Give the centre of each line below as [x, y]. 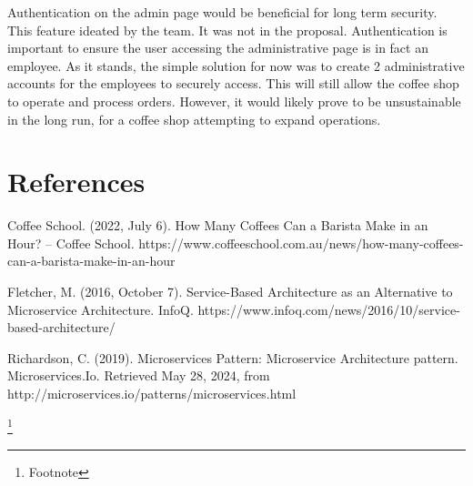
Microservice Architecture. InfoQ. [101, 309]
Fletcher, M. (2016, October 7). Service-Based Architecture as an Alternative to [230, 292]
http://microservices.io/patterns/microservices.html [152, 394]
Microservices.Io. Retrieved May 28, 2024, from [139, 375]
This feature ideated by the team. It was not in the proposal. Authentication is [227, 30]
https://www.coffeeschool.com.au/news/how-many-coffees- [301, 243]
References [76, 182]
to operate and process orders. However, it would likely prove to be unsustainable [234, 101]
